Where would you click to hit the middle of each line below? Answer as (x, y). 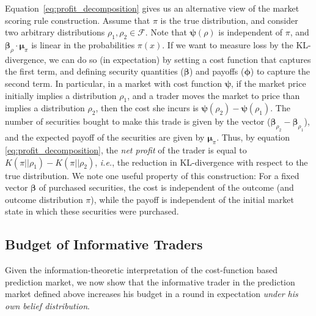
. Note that (166, 32)
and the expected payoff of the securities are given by (105, 137)
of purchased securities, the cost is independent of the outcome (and (166, 187)
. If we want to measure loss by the (228, 44)
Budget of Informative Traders (104, 244)
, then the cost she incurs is (147, 108)
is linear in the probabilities (83, 44)
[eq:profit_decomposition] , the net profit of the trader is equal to (126, 149)
